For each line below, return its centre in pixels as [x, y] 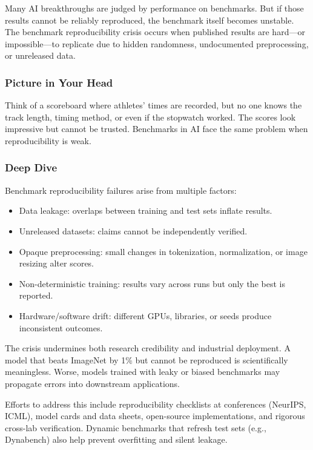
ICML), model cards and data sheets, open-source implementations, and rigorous [155, 416]
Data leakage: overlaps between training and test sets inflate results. [146, 210]
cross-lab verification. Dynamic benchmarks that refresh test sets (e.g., [136, 427]
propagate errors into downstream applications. [93, 383]
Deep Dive [31, 167]
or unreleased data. [40, 55]
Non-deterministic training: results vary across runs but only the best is [152, 283]
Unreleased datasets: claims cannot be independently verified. [133, 230]
